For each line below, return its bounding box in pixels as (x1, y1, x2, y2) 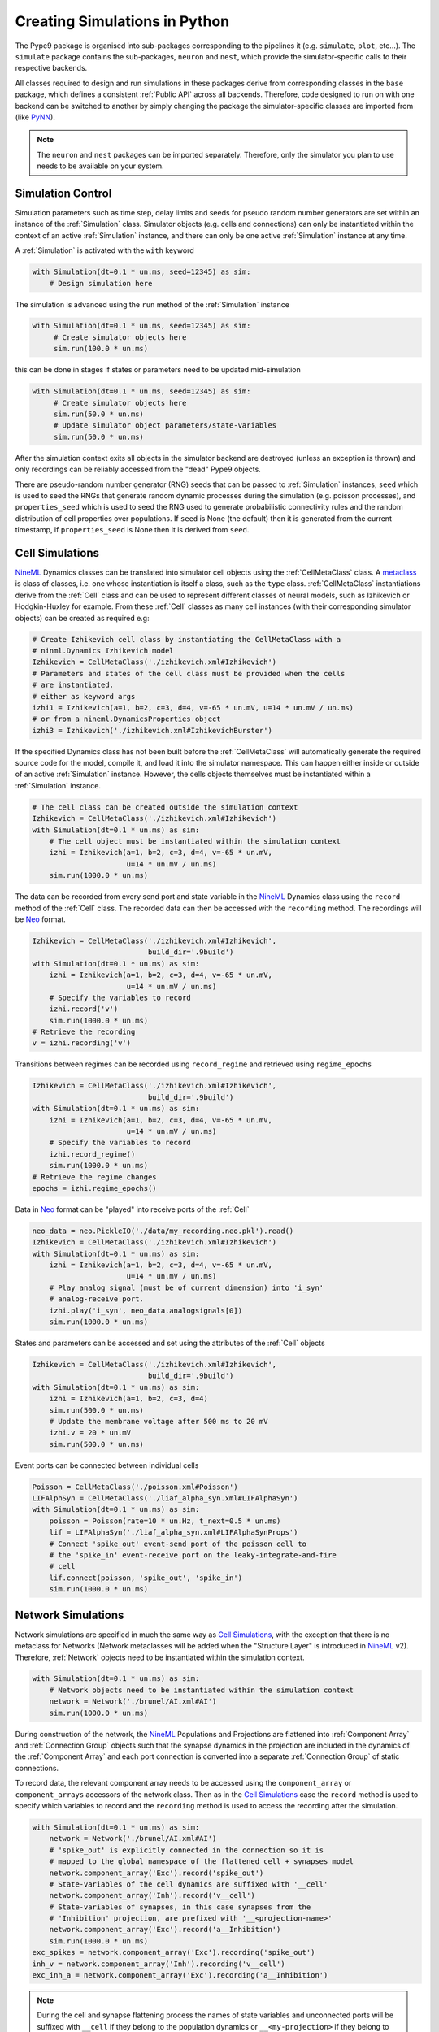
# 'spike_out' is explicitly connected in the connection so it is (49, 1845, 324, 1855)
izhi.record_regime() (49, 1149, 136, 1158)
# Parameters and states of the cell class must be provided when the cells (32, 669, 346, 678)
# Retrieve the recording (32, 1027, 136, 1036)
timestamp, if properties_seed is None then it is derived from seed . (15, 525, 250, 535)
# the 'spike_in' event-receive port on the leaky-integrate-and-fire (49, 1551, 337, 1560)
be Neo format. (15, 914, 67, 924)
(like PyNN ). (15, 112, 56, 122)
